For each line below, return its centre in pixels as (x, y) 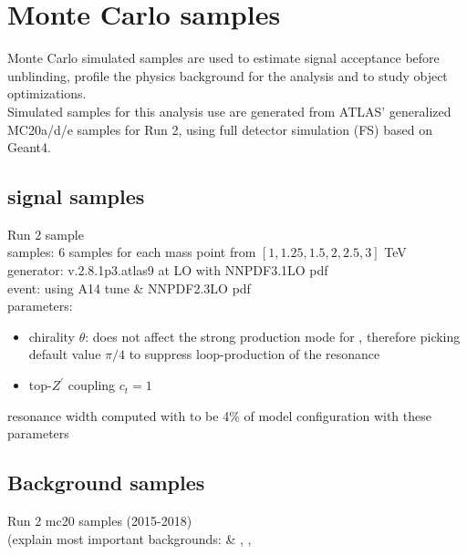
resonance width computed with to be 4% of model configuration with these (219, 415)
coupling (92, 385)
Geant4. (29, 147)
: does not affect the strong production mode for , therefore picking (273, 336)
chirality (52, 336)
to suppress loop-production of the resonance (254, 354)
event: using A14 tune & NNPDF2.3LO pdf (129, 288)
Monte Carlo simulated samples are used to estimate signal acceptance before (223, 58)
